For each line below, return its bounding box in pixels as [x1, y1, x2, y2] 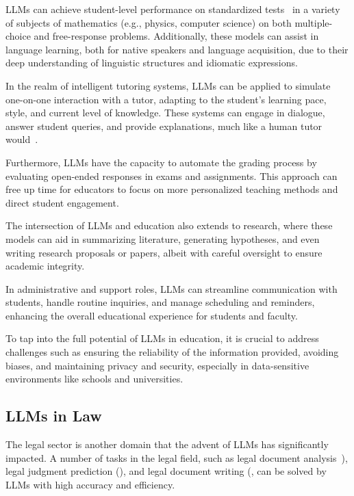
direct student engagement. [5, 195, 119, 209]
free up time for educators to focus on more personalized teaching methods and [5, 182, 338, 196]
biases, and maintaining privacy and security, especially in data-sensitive [5, 358, 309, 372]
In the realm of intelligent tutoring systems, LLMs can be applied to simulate [5, 78, 331, 92]
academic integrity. [5, 259, 85, 273]
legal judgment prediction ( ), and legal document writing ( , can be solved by [5, 464, 327, 478]
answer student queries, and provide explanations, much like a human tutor [5, 118, 323, 133]
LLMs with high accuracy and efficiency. [5, 477, 175, 491]
